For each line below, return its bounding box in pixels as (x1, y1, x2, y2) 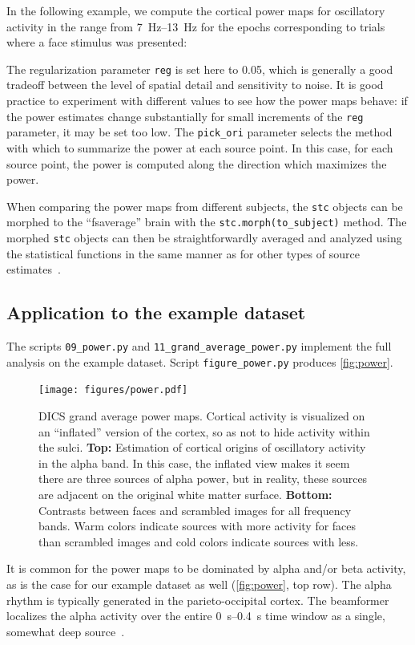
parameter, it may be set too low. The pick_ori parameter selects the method (6, 124, 393, 140)
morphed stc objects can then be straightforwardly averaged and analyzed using (6, 229, 402, 246)
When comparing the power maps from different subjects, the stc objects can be (6, 197, 403, 214)
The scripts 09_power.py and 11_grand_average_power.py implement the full (6, 338, 392, 355)
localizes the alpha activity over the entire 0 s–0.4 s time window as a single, (6, 607, 385, 624)
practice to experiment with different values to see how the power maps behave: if (6, 92, 408, 109)
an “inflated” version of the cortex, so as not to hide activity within (38, 423, 370, 440)
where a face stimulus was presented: (6, 34, 187, 51)
